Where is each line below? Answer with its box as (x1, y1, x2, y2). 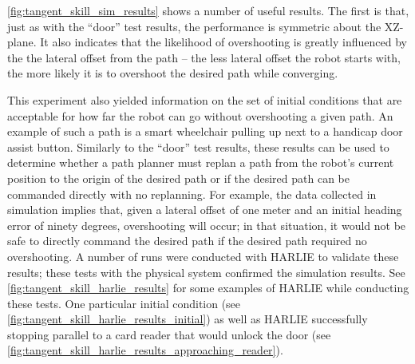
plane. (7, 34, 37, 50)
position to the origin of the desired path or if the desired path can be (7, 169, 350, 186)
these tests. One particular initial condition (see (7, 295, 241, 311)
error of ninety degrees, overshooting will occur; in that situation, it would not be (7, 216, 406, 233)
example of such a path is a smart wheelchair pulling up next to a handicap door (7, 123, 403, 140)
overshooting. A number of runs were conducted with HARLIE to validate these (7, 247, 399, 264)
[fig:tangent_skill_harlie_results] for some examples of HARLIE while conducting (7, 279, 409, 296)
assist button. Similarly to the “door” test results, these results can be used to (7, 138, 389, 155)
